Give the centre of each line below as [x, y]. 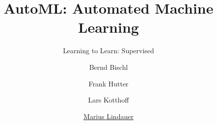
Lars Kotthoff [108, 100]
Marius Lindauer [108, 116]
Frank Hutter [108, 83]
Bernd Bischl [108, 67]
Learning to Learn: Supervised [108, 51]
